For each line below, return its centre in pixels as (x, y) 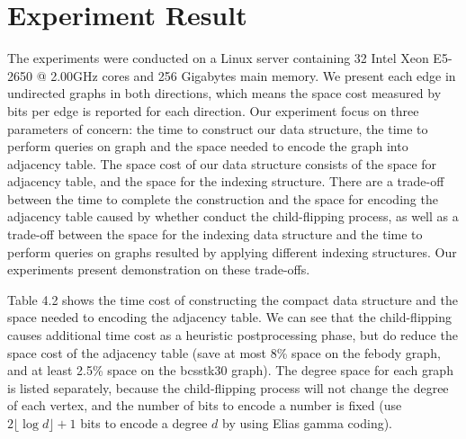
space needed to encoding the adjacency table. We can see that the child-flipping (230, 317)
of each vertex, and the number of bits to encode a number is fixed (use (205, 405)
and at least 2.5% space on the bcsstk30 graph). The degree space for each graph (230, 370)
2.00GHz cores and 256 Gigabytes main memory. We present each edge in (253, 75)
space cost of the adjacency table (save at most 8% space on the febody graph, (224, 352)
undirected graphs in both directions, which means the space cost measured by (224, 93)
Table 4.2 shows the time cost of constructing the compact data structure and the (233, 299)
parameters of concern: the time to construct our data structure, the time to (218, 128)
